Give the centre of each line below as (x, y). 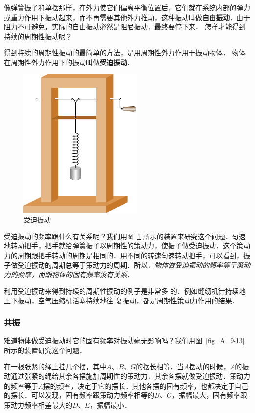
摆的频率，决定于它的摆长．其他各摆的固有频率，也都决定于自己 (146, 385)
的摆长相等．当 (160, 366)
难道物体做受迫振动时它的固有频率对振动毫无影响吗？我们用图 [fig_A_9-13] (124, 340)
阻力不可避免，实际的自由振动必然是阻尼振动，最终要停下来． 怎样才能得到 (125, 27)
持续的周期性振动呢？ (38, 36)
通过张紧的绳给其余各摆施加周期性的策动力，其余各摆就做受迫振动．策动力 (130, 376)
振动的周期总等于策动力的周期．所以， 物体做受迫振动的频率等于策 (137, 265)
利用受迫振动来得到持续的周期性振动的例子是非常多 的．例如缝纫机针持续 (121, 291)
